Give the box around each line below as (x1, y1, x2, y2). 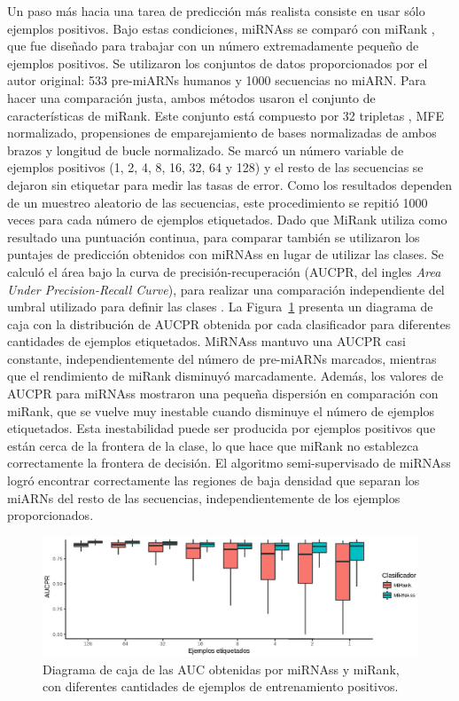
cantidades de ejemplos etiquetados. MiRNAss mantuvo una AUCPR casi (7, 332, 406, 350)
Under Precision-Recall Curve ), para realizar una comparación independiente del (7, 280, 445, 298)
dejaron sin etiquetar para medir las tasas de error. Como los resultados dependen (7, 175, 453, 193)
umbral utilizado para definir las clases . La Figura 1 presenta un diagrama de (7, 297, 433, 316)
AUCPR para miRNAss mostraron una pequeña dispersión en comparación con (7, 384, 439, 403)
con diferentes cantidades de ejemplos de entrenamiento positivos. (43, 677, 399, 696)
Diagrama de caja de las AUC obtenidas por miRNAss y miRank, (43, 659, 400, 678)
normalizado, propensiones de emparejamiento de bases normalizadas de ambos (7, 123, 437, 142)
